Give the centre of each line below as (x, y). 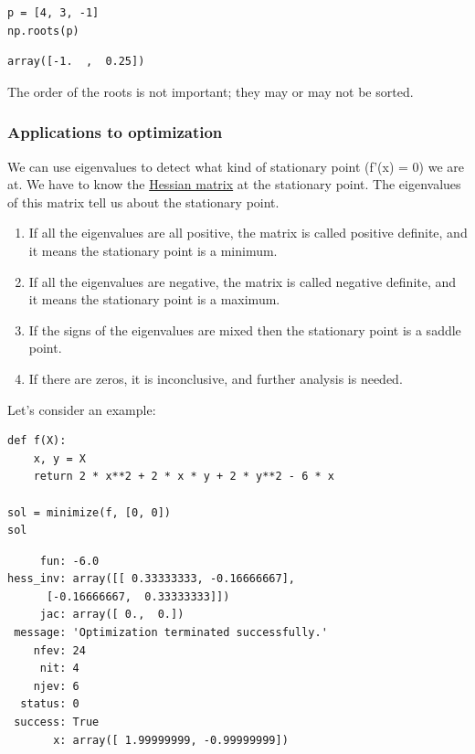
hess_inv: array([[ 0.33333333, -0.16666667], (151, 579)
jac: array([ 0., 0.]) (112, 615)
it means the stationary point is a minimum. (153, 250)
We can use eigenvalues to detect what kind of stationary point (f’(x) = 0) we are (236, 166)
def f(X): (37, 441)
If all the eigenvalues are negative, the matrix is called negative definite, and (243, 281)
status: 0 (50, 704)
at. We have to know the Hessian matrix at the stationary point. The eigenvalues (234, 184)
